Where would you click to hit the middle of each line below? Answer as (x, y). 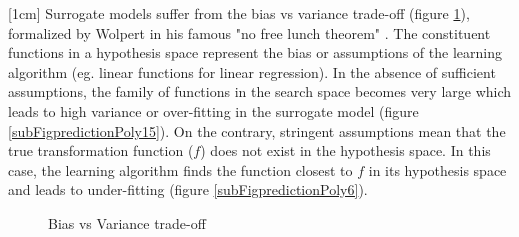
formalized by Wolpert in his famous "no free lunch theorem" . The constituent (249, 32)
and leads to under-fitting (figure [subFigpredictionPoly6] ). (188, 189)
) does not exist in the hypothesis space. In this (345, 150)
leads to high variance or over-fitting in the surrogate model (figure (213, 110)
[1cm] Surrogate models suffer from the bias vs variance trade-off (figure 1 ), (239, 13)
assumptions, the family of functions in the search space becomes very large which (260, 91)
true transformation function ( (101, 150)
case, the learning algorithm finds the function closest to (180, 169)
